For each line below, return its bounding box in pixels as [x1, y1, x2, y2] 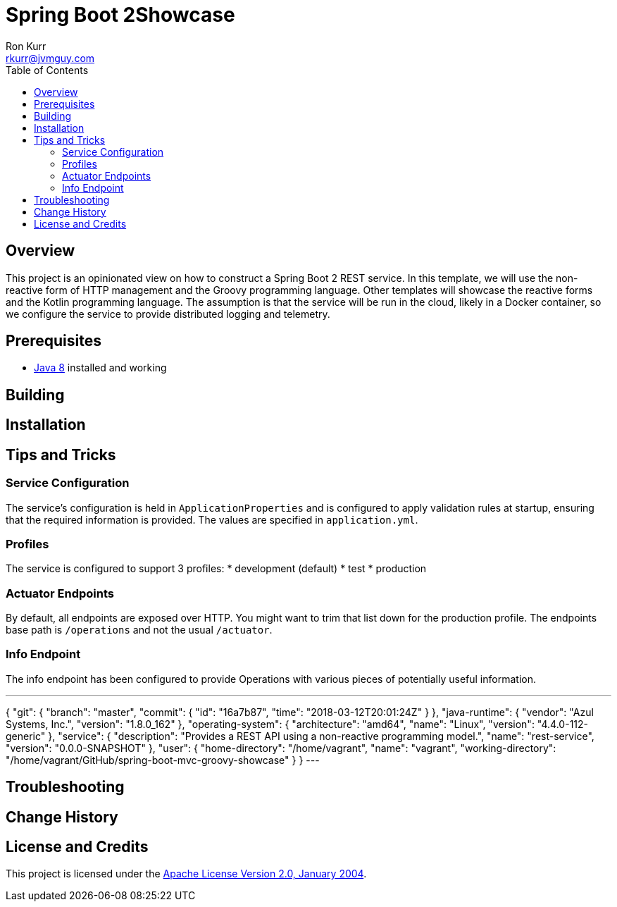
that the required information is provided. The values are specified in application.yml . [6, 513, 418, 526]
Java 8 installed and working [34, 362, 167, 374]
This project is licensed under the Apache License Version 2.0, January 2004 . [6, 868, 367, 880]
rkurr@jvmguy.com [6, 51, 95, 64]
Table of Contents [6, 63, 89, 76]
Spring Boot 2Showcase [6, 3, 235, 27]
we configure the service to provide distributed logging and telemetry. [6, 307, 330, 320]
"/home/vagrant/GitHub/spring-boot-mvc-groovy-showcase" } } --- [6, 753, 320, 766]
